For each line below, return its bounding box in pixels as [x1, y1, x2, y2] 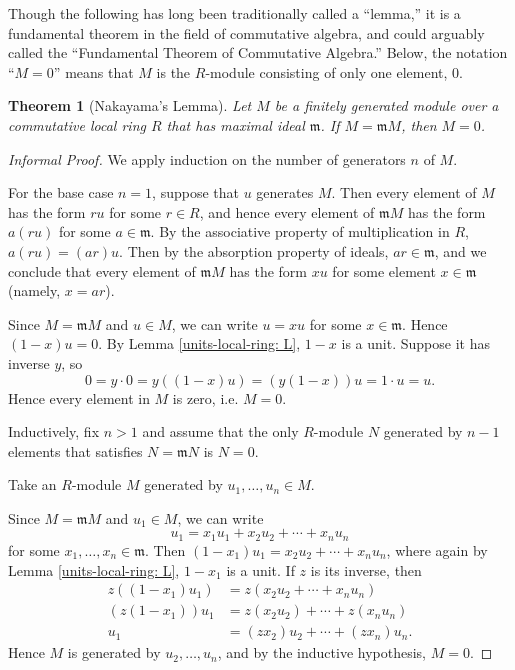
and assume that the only [142, 421, 299, 442]
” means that [53, 61, 134, 82]
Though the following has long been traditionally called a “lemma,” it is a [8, 3, 461, 23]
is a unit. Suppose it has [341, 333, 490, 354]
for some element [332, 260, 436, 281]
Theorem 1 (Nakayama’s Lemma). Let [8, 95, 252, 116]
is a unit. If [226, 559, 295, 580]
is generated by [67, 642, 161, 663]
